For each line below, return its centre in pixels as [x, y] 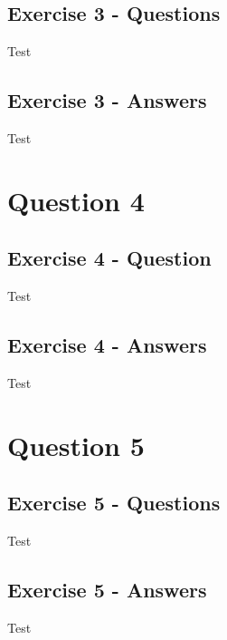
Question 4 [76, 200]
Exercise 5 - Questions [114, 503]
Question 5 [76, 445]
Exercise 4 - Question [109, 258]
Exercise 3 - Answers [107, 100]
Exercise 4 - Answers [107, 345]
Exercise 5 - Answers [107, 590]
